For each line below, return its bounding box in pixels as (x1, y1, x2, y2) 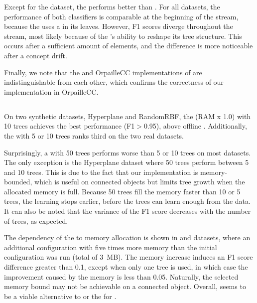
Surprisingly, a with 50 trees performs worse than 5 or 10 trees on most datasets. (4, 147, 251, 157)
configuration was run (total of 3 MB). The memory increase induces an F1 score (4, 252, 253, 262)
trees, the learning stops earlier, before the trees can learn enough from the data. (4, 196, 251, 206)
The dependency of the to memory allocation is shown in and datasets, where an (4, 232, 251, 243)
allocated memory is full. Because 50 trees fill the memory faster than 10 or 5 (4, 186, 241, 196)
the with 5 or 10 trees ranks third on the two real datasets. (4, 130, 184, 141)
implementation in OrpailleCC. (4, 86, 99, 97)
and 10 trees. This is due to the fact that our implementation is (4, 166, 198, 177)
